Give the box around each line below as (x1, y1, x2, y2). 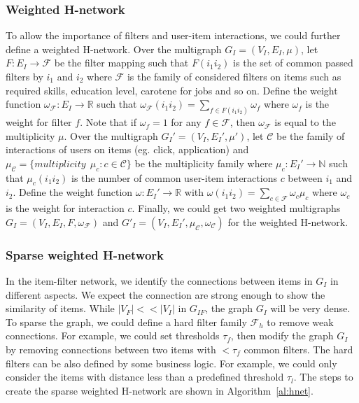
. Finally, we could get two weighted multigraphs (132, 201, 341, 215)
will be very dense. (270, 301, 351, 316)
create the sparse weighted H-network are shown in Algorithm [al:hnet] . (6, 383, 314, 397)
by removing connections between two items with (6, 342, 216, 356)
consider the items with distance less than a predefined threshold (6, 369, 284, 384)
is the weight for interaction (6, 201, 125, 215)
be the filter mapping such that (54, 55, 189, 70)
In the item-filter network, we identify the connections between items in (6, 274, 313, 288)
